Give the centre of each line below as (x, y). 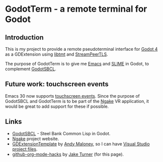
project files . (25, 149)
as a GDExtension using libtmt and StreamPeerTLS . (57, 54)
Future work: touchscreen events (57, 84)
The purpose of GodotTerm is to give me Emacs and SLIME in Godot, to (77, 64)
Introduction (24, 37)
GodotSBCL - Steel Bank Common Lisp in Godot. (61, 133)
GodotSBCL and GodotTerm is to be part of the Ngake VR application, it (77, 101)
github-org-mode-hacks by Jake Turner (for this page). (68, 154)
